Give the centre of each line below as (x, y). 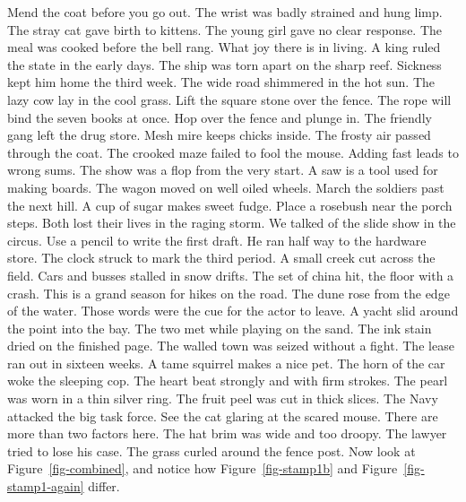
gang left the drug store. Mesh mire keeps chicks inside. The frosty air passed (219, 135)
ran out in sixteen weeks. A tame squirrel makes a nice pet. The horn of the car (226, 363)
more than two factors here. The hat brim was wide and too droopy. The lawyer (227, 433)
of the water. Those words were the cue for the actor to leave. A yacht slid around (233, 311)
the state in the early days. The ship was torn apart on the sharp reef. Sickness (224, 64)
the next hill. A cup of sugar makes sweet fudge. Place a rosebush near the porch (230, 205)
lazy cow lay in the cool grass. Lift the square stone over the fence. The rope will (229, 99)
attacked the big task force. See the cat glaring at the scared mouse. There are (223, 415)
